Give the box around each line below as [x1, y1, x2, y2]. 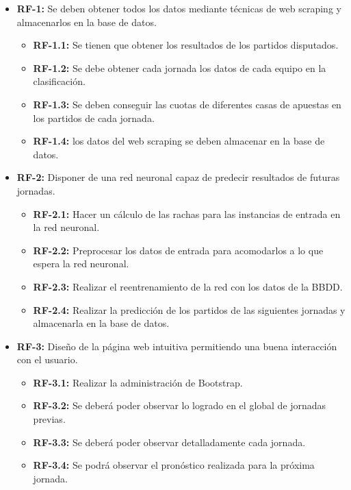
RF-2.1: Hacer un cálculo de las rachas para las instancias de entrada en [33, 206, 341, 221]
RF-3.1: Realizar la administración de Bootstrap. [33, 375, 243, 389]
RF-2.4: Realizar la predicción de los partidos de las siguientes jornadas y [33, 302, 346, 317]
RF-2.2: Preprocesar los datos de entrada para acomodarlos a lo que [33, 243, 324, 257]
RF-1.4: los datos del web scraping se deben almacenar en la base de [33, 134, 325, 148]
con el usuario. [16, 352, 78, 367]
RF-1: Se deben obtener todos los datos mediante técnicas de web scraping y [16, 1, 341, 15]
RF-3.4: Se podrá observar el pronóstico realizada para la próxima [33, 458, 315, 472]
